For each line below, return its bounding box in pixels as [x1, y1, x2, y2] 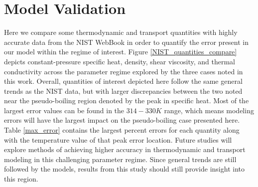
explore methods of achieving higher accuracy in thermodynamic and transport [4, 144, 246, 155]
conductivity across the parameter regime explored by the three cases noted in [4, 66, 243, 76]
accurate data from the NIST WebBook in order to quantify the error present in [4, 36, 249, 47]
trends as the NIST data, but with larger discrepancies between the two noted [4, 85, 243, 96]
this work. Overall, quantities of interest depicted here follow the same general [4, 76, 243, 86]
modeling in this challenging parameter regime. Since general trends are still [4, 154, 237, 164]
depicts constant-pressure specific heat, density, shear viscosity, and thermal [4, 56, 236, 66]
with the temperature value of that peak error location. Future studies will [4, 134, 232, 145]
